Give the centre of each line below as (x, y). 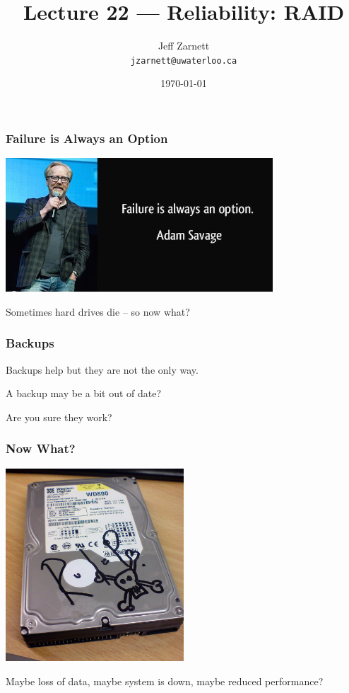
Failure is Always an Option (87, 138)
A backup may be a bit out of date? (84, 393)
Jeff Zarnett (184, 46)
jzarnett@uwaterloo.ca (184, 61)
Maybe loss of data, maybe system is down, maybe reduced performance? (165, 681)
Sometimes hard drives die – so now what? (98, 311)
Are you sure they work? (59, 417)
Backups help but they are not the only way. (102, 369)
